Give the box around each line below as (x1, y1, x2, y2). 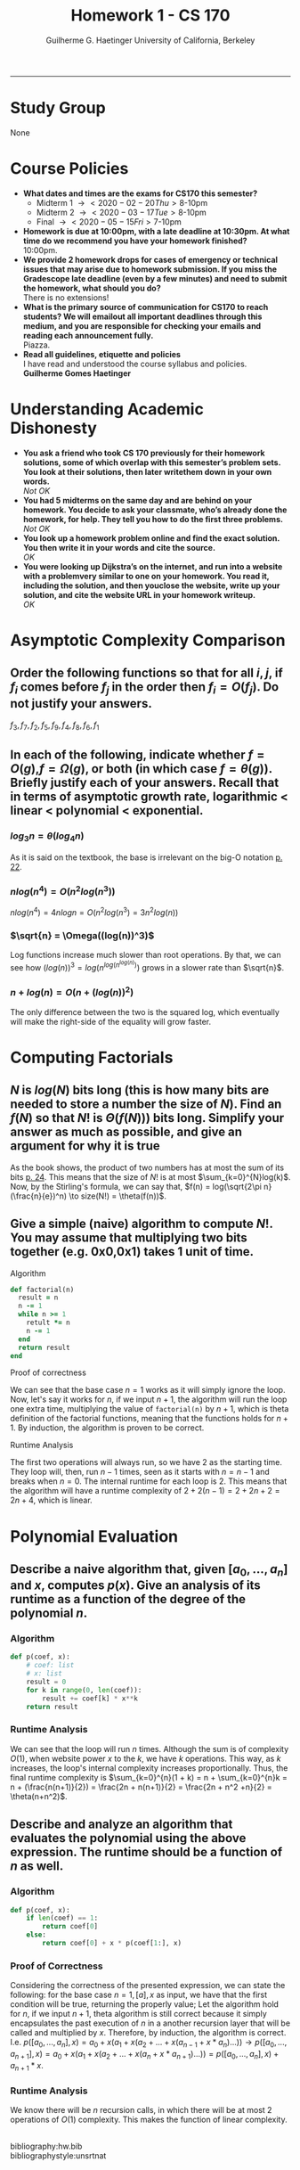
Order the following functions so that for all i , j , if (10, 666, 283, 681)
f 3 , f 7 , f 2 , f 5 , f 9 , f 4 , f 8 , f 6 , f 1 (10, 719, 100, 732)
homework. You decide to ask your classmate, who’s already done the (22, 504, 288, 515)
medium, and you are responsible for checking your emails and (22, 320, 262, 331)
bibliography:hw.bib (10, 2141, 83, 2151)
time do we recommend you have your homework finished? (22, 235, 247, 246)
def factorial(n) (10, 1285, 75, 1294)
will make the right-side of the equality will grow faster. (10, 1016, 212, 1027)
